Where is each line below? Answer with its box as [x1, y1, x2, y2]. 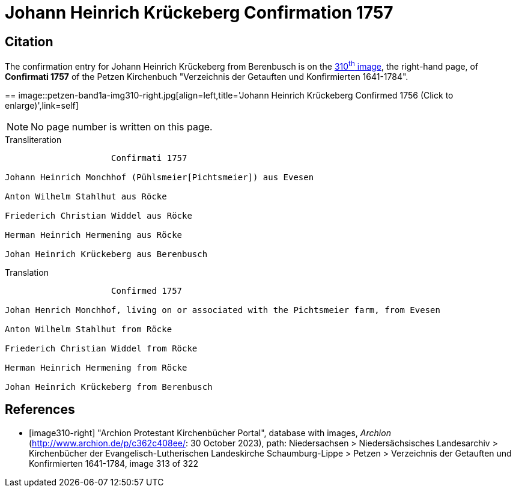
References [5, 402, 75, 418]
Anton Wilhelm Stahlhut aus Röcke [5, 191, 167, 201]
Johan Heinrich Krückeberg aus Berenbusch [5, 249, 208, 259]
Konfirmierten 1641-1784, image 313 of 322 [29, 458, 198, 469]
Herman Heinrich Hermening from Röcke [5, 362, 187, 372]
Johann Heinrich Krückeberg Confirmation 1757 [5, 2, 393, 23]
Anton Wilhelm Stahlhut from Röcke [5, 324, 172, 334]
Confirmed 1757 [111, 285, 183, 296]
